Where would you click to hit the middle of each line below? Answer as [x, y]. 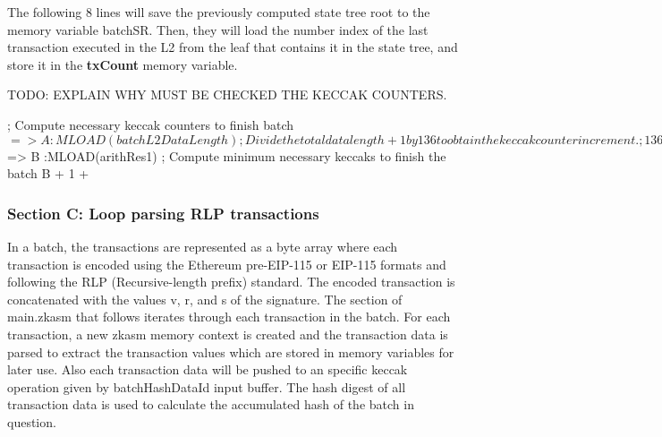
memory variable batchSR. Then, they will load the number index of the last [218, 29]
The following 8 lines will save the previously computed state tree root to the [219, 12]
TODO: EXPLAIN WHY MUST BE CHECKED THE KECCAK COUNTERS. [227, 94]
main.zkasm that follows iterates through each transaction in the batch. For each [229, 317]
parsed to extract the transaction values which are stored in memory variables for [231, 351]
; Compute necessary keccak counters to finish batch [151, 124]
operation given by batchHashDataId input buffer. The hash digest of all [207, 386]
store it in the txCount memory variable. [123, 64]
